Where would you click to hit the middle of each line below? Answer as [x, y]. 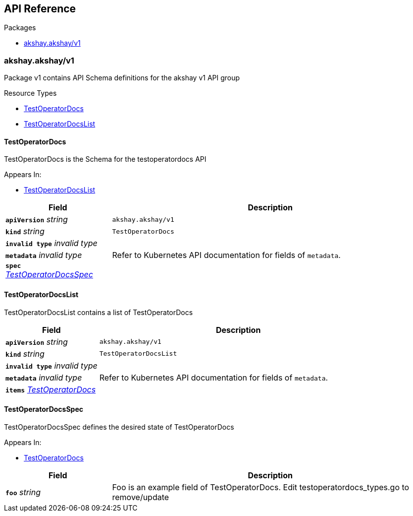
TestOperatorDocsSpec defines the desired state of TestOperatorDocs [119, 427]
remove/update [141, 497]
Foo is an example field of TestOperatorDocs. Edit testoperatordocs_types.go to [261, 487]
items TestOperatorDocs [51, 389]
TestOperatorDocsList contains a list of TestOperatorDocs [99, 312]
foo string [23, 492]
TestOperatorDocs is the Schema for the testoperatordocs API [105, 159]
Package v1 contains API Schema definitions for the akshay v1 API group [122, 78]
